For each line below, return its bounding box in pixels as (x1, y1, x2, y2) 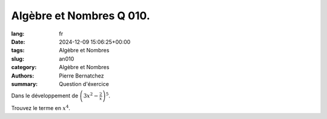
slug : (11, 55, 24, 63)
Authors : (11, 72, 35, 79)
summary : (11, 80, 38, 87)
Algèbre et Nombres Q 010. (11, 9, 151, 22)
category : (11, 64, 37, 71)
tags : (11, 47, 25, 54)
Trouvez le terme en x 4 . (11, 104, 71, 112)
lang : (11, 30, 25, 37)
